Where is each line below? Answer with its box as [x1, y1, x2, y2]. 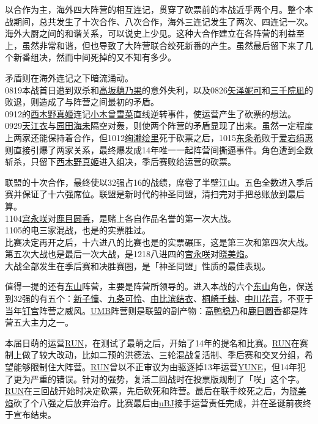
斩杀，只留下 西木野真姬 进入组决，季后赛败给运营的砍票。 [5, 155, 236, 168]
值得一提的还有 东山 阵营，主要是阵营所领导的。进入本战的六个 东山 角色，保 [5, 280, 305, 293]
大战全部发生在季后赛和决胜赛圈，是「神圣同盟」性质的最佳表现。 [5, 259, 270, 272]
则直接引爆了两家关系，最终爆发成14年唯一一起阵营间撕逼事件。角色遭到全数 [5, 143, 313, 156]
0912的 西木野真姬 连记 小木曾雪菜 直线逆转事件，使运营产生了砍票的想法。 [5, 107, 296, 120]
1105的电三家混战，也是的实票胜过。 [5, 224, 150, 236]
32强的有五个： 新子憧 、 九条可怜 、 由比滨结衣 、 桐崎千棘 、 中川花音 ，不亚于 [13, 292, 313, 305]
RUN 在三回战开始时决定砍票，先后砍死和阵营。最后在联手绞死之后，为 [5, 384, 289, 397]
